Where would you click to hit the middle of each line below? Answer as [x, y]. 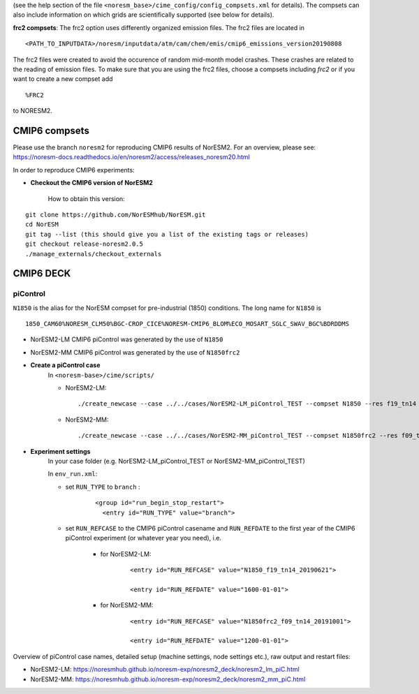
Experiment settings [60, 451]
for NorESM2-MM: [127, 605]
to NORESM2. [32, 111]
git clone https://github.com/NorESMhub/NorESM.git [116, 214]
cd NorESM [42, 224]
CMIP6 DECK [42, 273]
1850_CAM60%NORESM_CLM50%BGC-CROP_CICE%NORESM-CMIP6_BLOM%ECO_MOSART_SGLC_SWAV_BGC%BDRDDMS [187, 324]
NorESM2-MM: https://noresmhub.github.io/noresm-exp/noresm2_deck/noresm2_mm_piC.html [168, 679]
